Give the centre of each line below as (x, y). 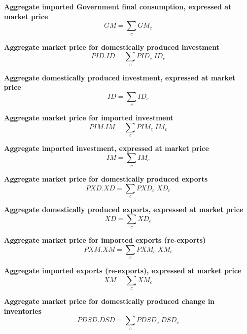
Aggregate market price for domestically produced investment (112, 47)
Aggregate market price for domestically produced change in (109, 301)
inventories (23, 311)
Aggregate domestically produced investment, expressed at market (120, 77)
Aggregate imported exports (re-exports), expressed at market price (123, 271)
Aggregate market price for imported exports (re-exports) (105, 240)
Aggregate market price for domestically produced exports (106, 179)
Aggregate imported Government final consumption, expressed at (118, 6)
